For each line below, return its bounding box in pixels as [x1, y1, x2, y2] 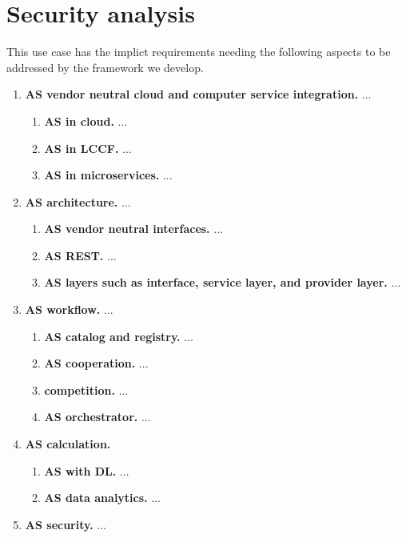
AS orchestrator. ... [44, 408, 151, 425]
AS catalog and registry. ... [44, 327, 193, 344]
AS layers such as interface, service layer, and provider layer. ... [44, 274, 401, 291]
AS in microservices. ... [44, 167, 173, 183]
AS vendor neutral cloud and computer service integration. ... [25, 86, 372, 102]
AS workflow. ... [25, 301, 113, 318]
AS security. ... [25, 516, 106, 532]
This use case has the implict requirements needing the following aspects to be [6, 43, 391, 60]
